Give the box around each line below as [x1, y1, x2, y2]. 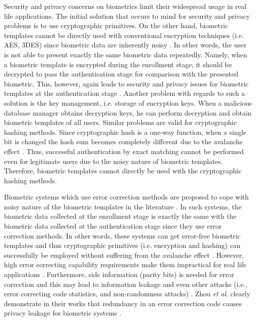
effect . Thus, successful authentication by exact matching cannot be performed [4, 146, 244, 156]
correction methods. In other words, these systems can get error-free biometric [4, 230, 241, 241]
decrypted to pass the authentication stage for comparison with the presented [4, 69, 238, 79]
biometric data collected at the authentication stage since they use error [4, 221, 222, 231]
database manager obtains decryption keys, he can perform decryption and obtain [4, 107, 252, 118]
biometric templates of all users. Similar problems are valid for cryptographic [4, 117, 237, 127]
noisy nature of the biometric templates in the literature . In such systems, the [4, 201, 242, 211]
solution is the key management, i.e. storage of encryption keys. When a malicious [4, 97, 252, 108]
